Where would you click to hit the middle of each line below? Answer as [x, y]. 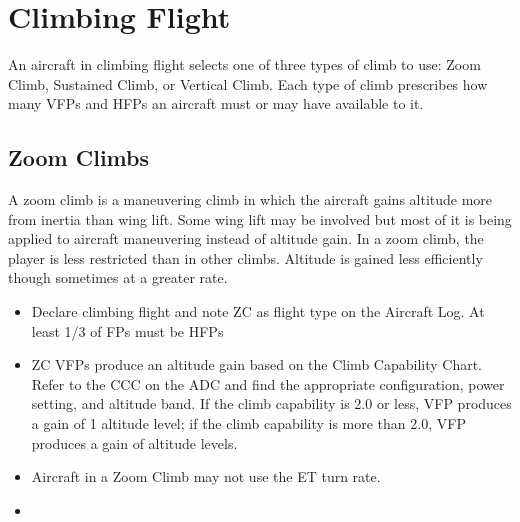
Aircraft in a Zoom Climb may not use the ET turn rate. [206, 476]
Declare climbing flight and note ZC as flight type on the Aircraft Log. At [258, 311]
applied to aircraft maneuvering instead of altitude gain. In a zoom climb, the [246, 238]
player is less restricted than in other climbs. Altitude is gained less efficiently [245, 257]
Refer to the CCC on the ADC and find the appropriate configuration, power [268, 383]
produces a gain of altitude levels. [134, 442]
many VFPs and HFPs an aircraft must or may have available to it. [216, 103]
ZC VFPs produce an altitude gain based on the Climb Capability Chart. [257, 364]
